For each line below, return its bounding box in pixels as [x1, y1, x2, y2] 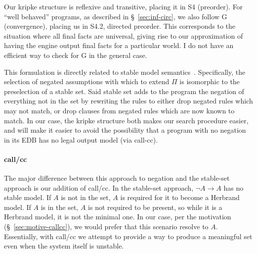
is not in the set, [61, 192, 111, 203]
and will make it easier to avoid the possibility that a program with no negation [4, 125, 246, 135]
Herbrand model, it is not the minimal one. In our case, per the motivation [4, 211, 231, 222]
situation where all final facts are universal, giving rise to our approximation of [4, 30, 243, 41]
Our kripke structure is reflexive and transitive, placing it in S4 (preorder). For [4, 1, 243, 11]
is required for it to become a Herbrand [120, 192, 240, 203]
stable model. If [4, 192, 51, 203]
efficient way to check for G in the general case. [4, 50, 147, 60]
